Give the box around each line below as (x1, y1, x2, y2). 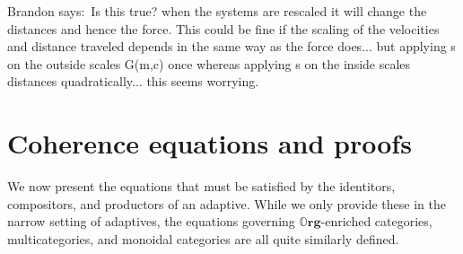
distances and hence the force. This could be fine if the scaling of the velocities (7, 19, 440, 38)
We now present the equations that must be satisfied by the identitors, (7, 177, 396, 196)
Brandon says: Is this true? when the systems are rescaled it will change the (7, 2, 427, 20)
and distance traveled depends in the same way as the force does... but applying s (7, 37, 456, 56)
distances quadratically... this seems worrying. (7, 72, 259, 91)
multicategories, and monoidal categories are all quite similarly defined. (7, 229, 399, 248)
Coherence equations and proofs (7, 125, 412, 162)
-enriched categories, (320, 212, 432, 231)
